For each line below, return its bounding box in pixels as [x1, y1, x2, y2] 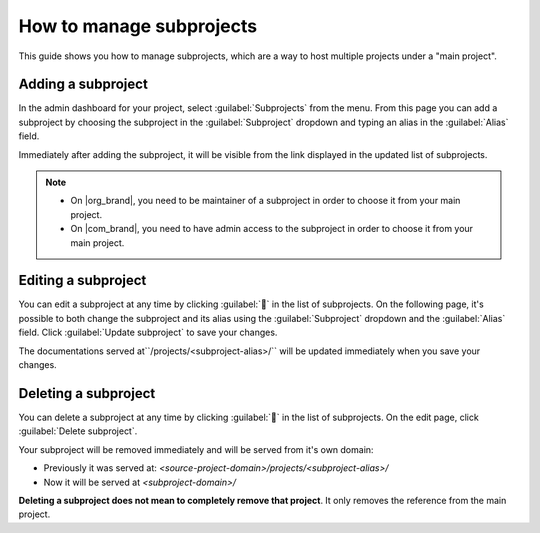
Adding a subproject [18, 76, 149, 93]
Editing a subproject [18, 272, 147, 289]
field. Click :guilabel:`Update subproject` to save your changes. [18, 326, 278, 339]
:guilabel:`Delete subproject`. [18, 425, 138, 437]
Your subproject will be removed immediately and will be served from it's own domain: [18, 443, 374, 455]
